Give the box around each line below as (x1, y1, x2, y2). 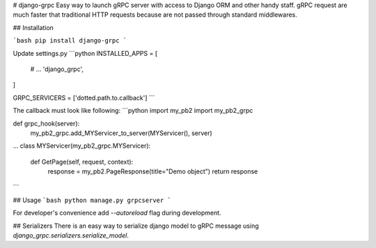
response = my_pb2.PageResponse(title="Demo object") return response (47, 167, 258, 176)
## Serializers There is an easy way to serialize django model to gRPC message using (13, 222, 259, 230)
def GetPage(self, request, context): (30, 157, 134, 166)
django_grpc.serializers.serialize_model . (13, 231, 129, 240)
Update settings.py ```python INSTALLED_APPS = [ (13, 49, 158, 57)
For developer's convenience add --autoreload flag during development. (13, 209, 222, 217)
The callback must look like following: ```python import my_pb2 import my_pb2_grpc (13, 107, 253, 115)
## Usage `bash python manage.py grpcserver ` (13, 196, 172, 204)
